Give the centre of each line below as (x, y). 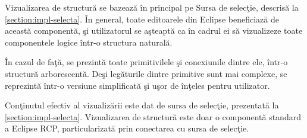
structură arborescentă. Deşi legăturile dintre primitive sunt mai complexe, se (146, 73)
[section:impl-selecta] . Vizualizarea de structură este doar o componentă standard (153, 116)
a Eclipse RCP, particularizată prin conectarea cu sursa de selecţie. (127, 128)
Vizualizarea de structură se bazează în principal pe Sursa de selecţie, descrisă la (152, 7)
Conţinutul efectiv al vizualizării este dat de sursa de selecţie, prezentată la (142, 105)
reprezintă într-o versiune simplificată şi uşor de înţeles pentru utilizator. (137, 85)
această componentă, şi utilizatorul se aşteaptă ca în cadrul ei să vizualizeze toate (154, 31)
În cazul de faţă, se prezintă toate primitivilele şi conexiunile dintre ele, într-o (146, 62)
